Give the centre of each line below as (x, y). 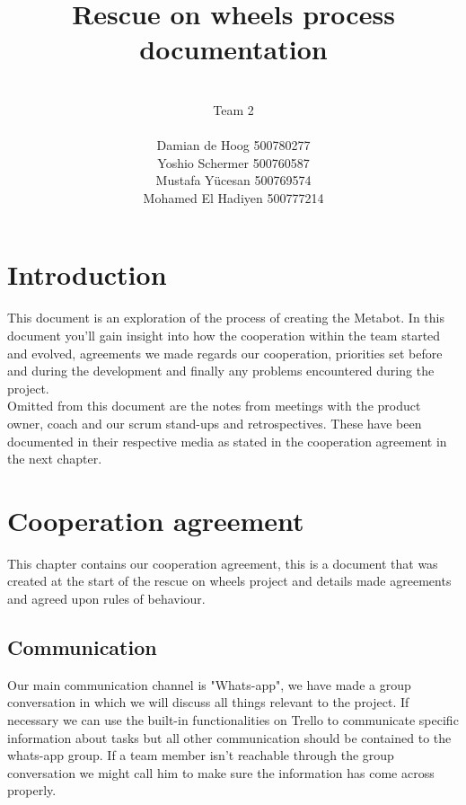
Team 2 (233, 109)
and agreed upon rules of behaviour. (106, 599)
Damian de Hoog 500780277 (233, 145)
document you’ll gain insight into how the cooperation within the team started (224, 335)
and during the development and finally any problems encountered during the (221, 371)
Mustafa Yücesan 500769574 (233, 180)
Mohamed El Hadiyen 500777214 (233, 197)
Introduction (87, 274)
